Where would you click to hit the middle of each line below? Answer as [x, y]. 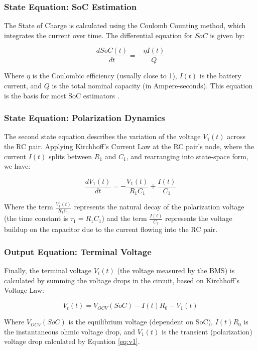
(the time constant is [36, 218]
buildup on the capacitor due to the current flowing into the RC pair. [111, 229]
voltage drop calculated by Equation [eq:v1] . [72, 341]
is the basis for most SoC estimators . [62, 95]
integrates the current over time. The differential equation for [98, 35]
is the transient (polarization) [207, 331]
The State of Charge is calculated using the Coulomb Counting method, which [125, 25]
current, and [23, 86]
